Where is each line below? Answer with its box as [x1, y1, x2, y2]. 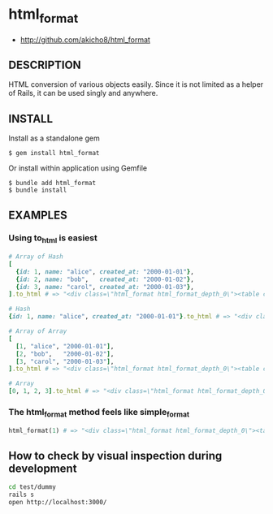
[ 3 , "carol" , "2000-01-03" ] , [15, 357, 115, 365]
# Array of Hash [8, 253, 63, 261]
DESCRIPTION [8, 58, 81, 71]
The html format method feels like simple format [8, 407, 190, 419]
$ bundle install [8, 186, 67, 195]
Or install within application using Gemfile [8, 163, 148, 173]
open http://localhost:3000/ [8, 499, 107, 507]
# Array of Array [8, 327, 67, 335]
